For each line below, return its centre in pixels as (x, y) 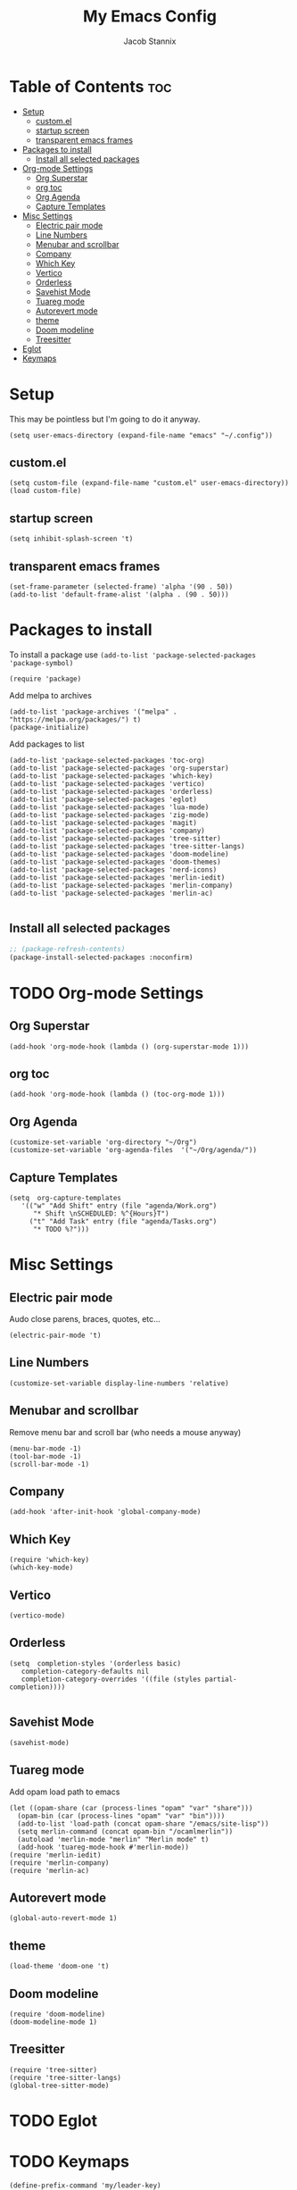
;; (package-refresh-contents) (67, 949)
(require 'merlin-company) (59, 1863)
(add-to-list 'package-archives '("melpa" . (93, 712)
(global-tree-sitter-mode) (59, 2086)
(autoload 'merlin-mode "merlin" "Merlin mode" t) (113, 1839)
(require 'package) (45, 679)
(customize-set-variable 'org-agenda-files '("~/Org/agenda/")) (133, 1150)
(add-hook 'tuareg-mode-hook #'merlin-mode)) (103, 1847)
